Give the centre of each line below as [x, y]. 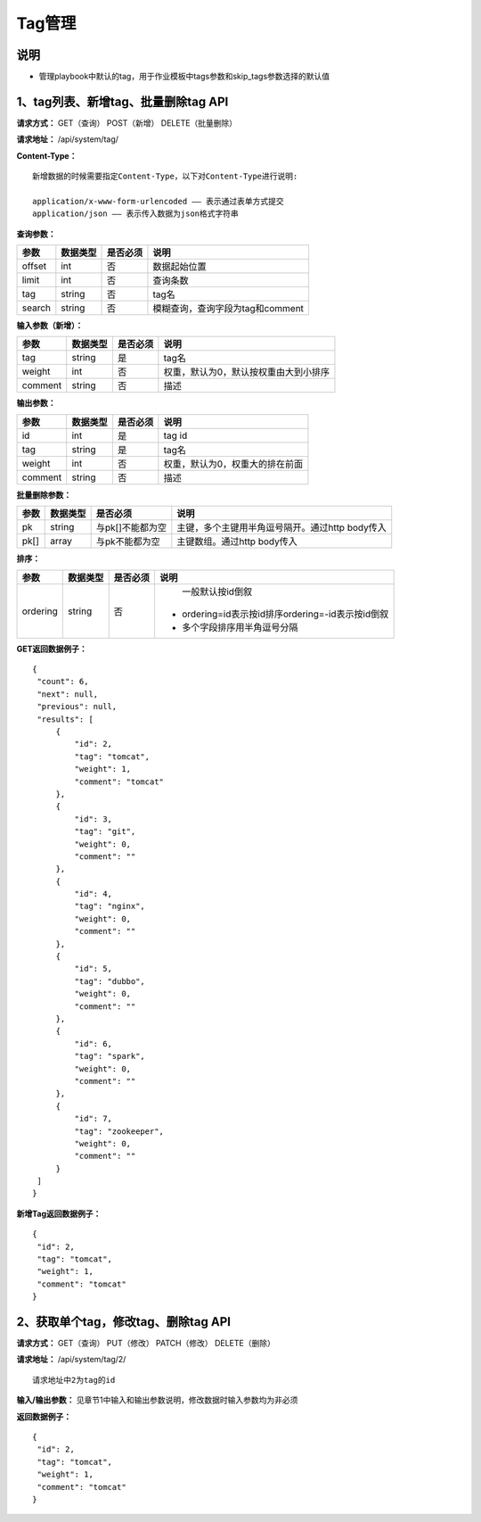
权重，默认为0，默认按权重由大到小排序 [247, 372]
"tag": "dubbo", [110, 981]
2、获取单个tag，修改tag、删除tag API [124, 1322]
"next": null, [68, 694]
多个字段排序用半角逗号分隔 [240, 627]
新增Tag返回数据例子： [59, 1213]
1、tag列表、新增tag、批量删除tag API [122, 101]
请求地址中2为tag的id [74, 1380]
